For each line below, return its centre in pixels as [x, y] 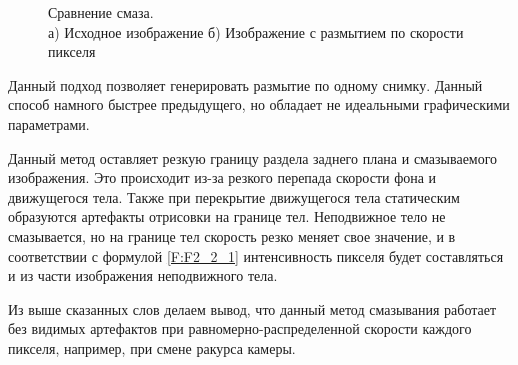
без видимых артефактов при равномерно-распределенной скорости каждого [240, 328]
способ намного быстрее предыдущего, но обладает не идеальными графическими [259, 104]
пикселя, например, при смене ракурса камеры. [152, 347]
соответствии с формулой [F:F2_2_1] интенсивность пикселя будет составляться [256, 255]
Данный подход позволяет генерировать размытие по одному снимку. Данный [245, 84]
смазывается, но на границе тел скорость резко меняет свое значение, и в [232, 235]
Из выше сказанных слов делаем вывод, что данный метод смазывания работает [252, 308]
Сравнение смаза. [101, 12]
